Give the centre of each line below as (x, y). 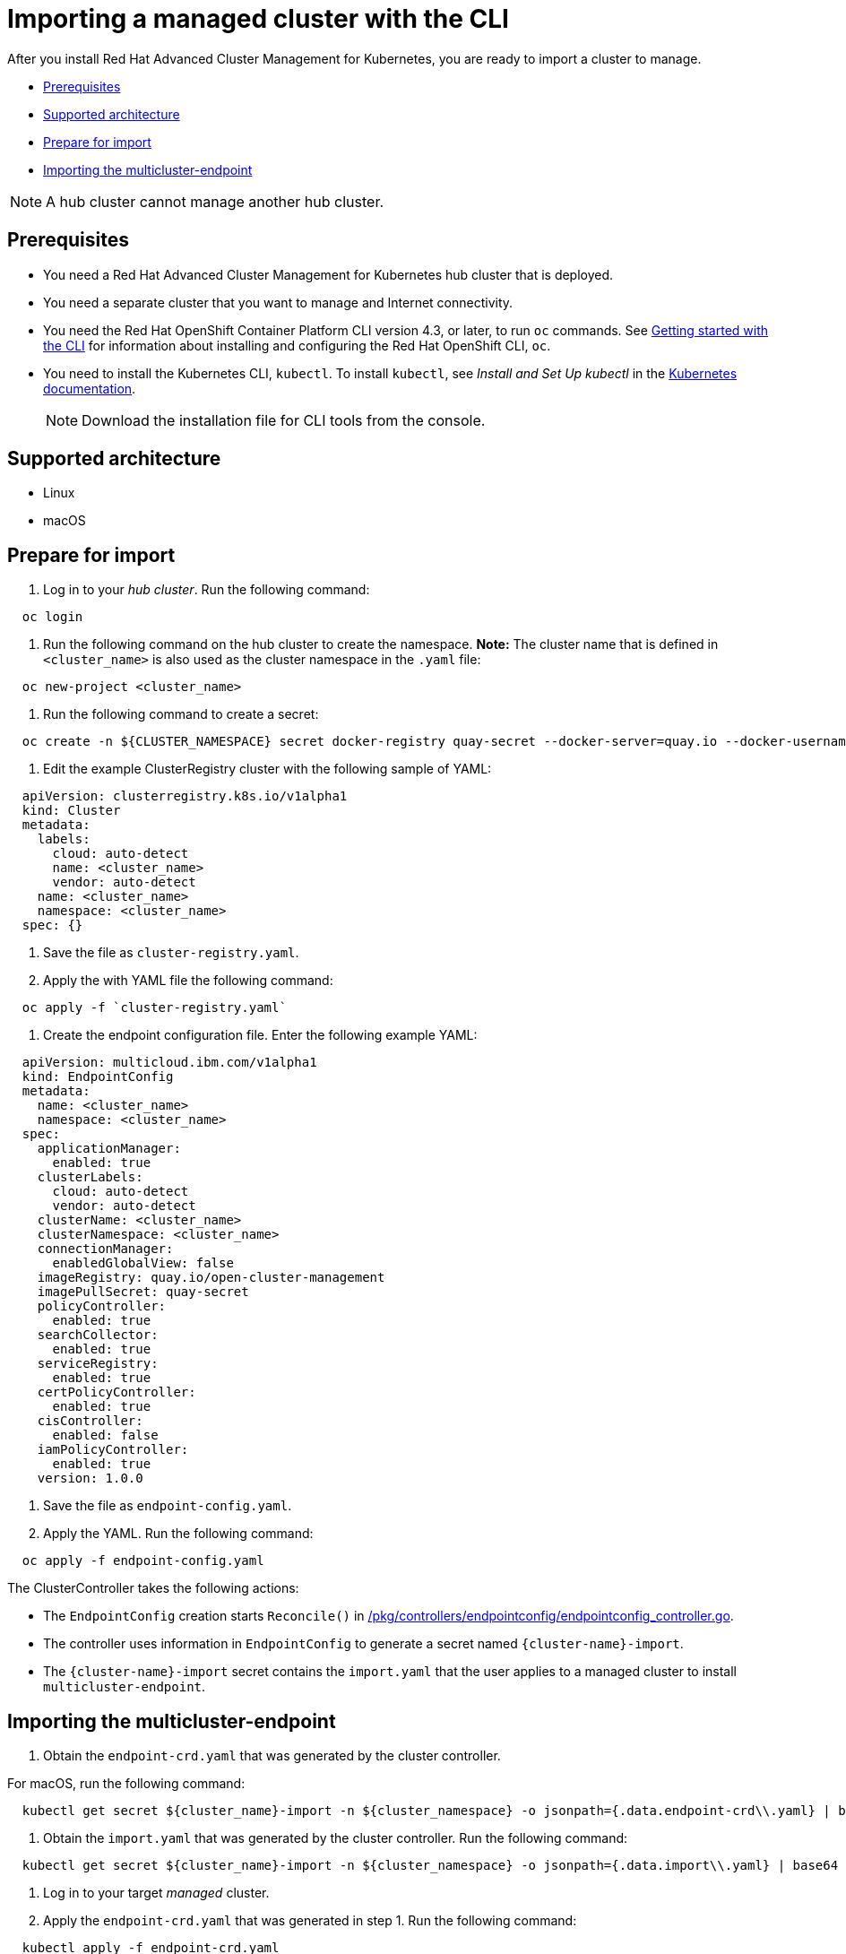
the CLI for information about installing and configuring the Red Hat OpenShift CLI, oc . (297, 345)
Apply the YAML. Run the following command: (178, 1534)
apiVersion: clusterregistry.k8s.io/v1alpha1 (185, 796)
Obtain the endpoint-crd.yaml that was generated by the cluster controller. (272, 1756)
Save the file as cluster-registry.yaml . (171, 953)
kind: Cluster (71, 811)
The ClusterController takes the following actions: (153, 1588)
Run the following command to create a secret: (181, 714)
